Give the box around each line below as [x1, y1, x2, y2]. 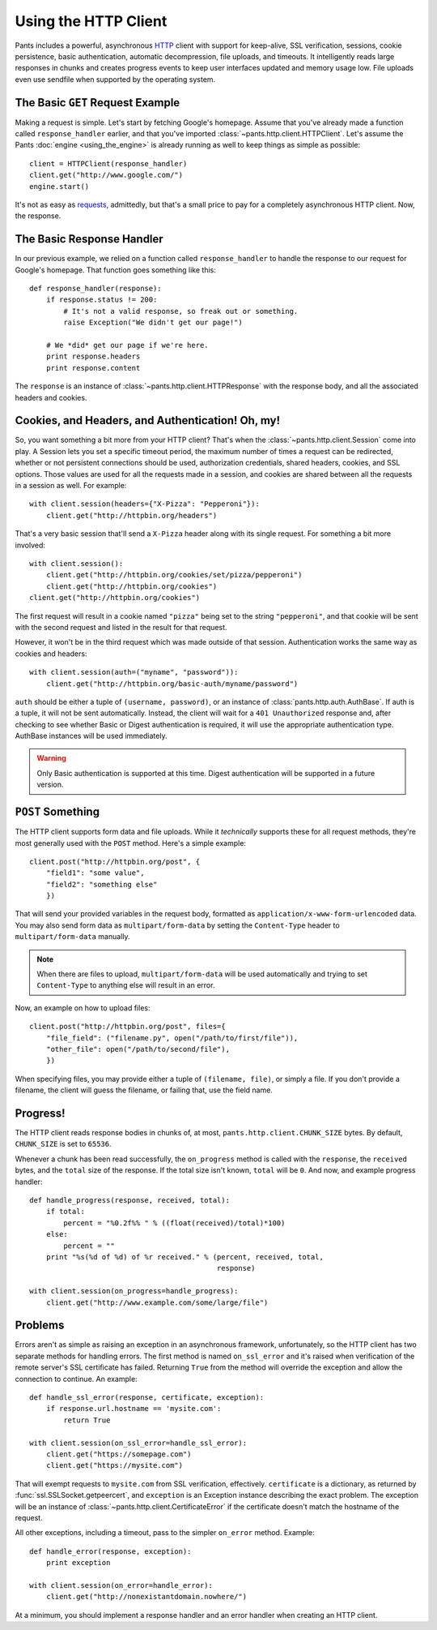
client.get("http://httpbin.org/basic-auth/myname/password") [45, 679, 299, 688]
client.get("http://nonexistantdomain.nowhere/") [45, 1592, 247, 1602]
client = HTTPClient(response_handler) [29, 159, 188, 168]
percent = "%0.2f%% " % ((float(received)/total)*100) [63, 1218, 286, 1228]
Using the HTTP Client [15, 12, 168, 30]
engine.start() [29, 182, 90, 191]
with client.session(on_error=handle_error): [29, 1581, 214, 1589]
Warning [36, 753, 66, 763]
